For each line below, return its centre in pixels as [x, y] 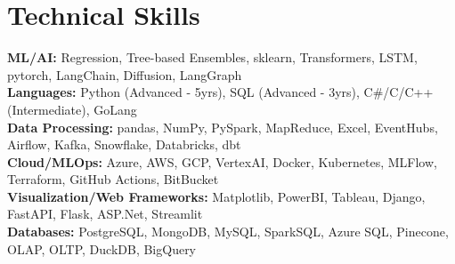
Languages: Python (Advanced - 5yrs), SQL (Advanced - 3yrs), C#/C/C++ [220, 92]
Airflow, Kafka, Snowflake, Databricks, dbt [124, 144]
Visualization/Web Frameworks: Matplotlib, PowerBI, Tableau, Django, [216, 196]
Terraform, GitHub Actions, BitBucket [113, 179]
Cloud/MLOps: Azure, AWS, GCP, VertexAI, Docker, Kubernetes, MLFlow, [222, 161]
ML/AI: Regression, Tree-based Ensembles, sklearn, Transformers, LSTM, [212, 57]
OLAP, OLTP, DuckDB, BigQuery [102, 248]
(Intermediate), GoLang [72, 109]
